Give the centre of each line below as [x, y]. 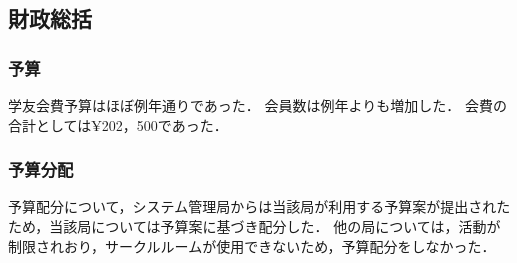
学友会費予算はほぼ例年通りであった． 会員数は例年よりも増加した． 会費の [257, 105]
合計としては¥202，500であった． [118, 124]
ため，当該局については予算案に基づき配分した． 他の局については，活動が [254, 226]
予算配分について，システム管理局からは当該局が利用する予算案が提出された [259, 206]
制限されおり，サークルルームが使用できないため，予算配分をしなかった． [252, 245]
